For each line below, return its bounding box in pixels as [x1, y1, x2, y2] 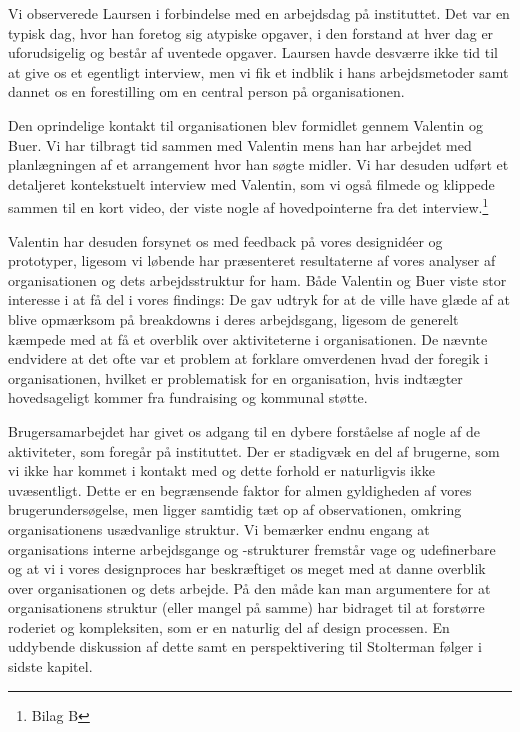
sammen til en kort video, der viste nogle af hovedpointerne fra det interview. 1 [8, 194, 489, 217]
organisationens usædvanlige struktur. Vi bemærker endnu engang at [8, 518, 430, 539]
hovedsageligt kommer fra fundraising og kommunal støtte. [8, 387, 368, 408]
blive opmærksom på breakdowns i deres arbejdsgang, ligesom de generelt [8, 308, 459, 329]
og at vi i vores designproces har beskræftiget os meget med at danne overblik [8, 558, 486, 579]
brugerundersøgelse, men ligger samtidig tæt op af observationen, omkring [8, 499, 462, 520]
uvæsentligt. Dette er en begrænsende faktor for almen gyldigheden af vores [8, 479, 472, 500]
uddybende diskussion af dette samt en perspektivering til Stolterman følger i [8, 636, 482, 657]
